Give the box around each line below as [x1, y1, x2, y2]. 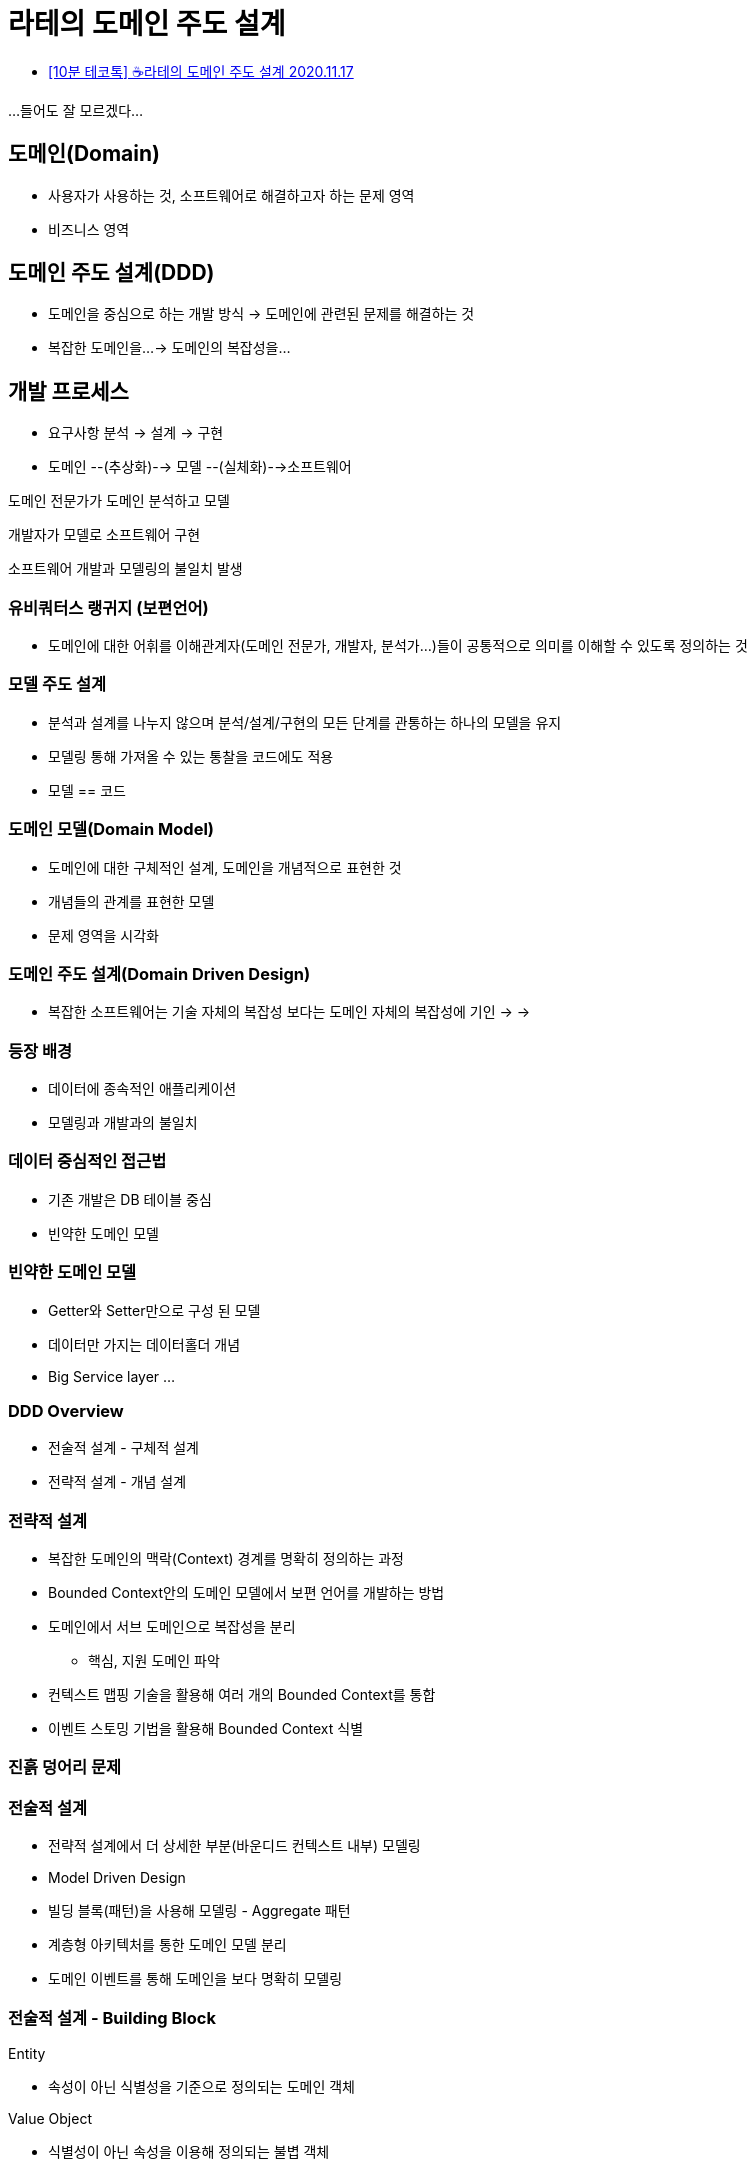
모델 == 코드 [48, 781, 126, 799]
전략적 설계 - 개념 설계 [48, 1473, 187, 1491]
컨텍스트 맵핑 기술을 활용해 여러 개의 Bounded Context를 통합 [48, 1686, 436, 1704]
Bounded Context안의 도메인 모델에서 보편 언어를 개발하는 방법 [48, 1584, 445, 1602]
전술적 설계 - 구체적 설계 [48, 1439, 199, 1457]
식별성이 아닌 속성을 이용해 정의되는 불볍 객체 [48, 2142, 330, 2160]
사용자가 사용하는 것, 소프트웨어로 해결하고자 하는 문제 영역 [48, 186, 415, 204]
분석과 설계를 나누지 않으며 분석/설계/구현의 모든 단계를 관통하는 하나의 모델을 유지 [48, 713, 562, 731]
